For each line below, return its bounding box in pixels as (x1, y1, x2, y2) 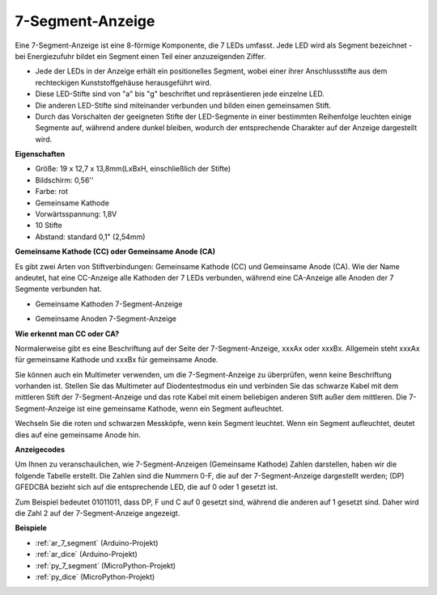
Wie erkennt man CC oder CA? (15, 328, 120, 339)
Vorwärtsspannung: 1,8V (35, 209, 117, 219)
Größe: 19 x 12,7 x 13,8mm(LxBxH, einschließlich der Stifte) (35, 164, 231, 174)
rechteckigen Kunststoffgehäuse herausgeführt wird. (35, 78, 212, 87)
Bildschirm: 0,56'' (35, 175, 94, 185)
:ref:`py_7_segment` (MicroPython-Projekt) (35, 560, 176, 570)
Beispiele (15, 523, 48, 533)
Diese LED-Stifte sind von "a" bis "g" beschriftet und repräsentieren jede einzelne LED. (35, 89, 325, 99)
